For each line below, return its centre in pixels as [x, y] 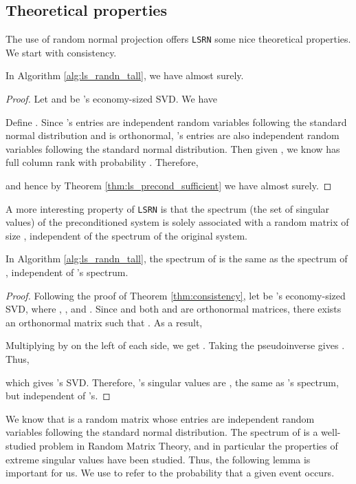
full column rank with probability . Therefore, [102, 162]
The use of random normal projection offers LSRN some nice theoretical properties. [178, 39]
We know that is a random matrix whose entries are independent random [160, 418]
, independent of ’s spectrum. [67, 272]
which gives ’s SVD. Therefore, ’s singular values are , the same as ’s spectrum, [172, 382]
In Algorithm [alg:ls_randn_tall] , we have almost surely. [125, 75]
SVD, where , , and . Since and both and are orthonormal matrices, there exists [174, 309]
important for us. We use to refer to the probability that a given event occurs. [170, 473]
